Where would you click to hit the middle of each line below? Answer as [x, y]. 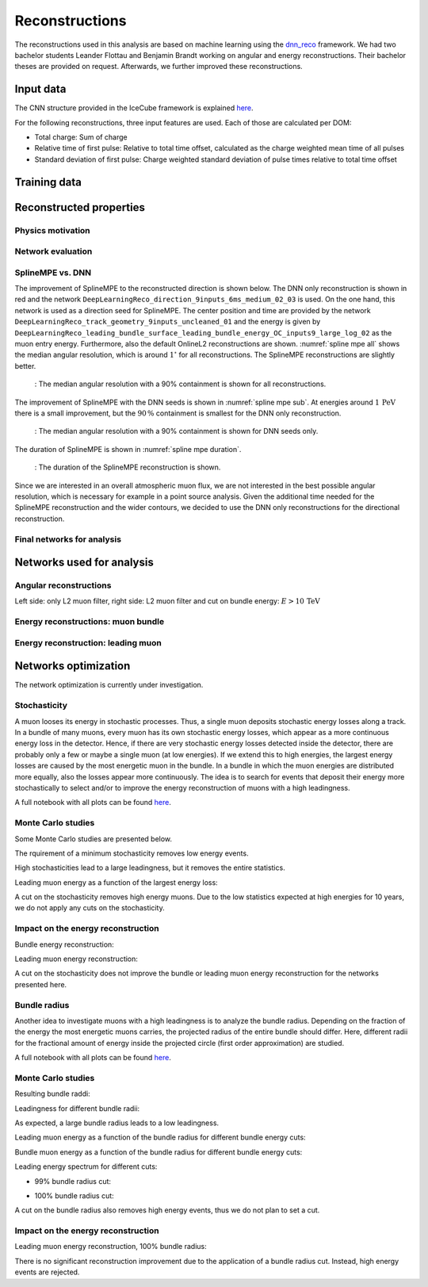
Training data [48, 182]
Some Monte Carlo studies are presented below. [94, 839]
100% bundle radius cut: [74, 1195]
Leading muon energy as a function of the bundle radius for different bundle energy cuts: [160, 1137]
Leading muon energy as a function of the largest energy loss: [116, 882]
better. [25, 366]
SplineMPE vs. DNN [53, 272]
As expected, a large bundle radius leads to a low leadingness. [117, 1123]
